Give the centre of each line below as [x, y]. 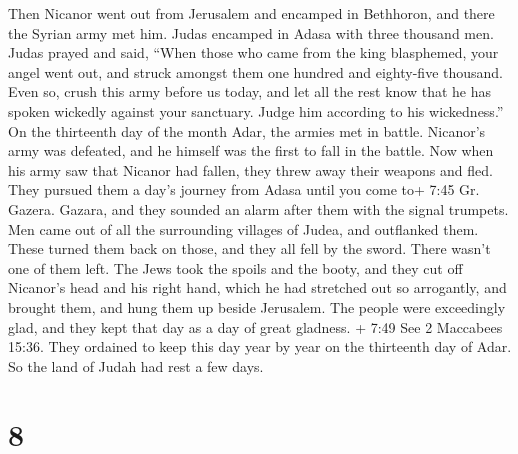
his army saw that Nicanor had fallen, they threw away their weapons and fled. [250, 169]
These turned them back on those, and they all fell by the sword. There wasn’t [249, 248]
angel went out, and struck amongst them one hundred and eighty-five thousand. [255, 71]
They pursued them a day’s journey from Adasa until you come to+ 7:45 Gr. [244, 189]
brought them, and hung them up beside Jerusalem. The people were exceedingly [257, 306]
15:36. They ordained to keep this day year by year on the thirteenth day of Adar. [260, 346]
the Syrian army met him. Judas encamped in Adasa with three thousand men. [251, 32]
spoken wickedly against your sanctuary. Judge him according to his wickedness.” [256, 110]
